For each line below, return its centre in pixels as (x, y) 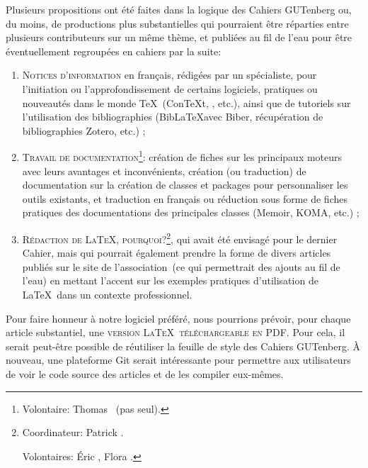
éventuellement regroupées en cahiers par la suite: (114, 51)
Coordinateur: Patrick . (73, 432)
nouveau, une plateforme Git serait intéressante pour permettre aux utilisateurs (178, 360)
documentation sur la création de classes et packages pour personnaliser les (185, 185)
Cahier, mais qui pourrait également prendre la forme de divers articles (177, 253)
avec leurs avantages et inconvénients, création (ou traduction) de (164, 171)
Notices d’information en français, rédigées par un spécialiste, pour (169, 75)
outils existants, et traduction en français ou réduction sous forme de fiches (185, 198)
